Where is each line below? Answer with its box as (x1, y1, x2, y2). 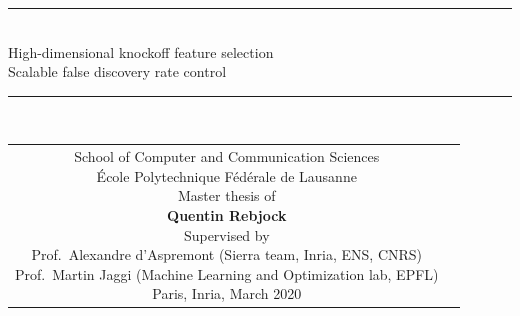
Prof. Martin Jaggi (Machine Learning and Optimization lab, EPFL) (15, 263, 439, 284)
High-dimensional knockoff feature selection (8, 41, 274, 62)
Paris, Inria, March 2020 (152, 283, 302, 304)
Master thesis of (178, 185, 276, 206)
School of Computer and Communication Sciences (74, 146, 380, 167)
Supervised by (183, 224, 270, 245)
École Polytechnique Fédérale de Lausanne (96, 165, 357, 186)
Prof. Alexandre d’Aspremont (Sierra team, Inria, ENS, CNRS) (31, 244, 423, 265)
